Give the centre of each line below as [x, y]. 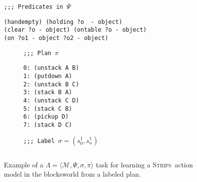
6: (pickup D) [46, 117]
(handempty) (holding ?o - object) [63, 22]
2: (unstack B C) [51, 84]
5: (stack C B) [48, 109]
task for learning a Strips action [144, 164]
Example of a [24, 164]
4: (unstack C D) [51, 100]
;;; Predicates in [34, 7]
